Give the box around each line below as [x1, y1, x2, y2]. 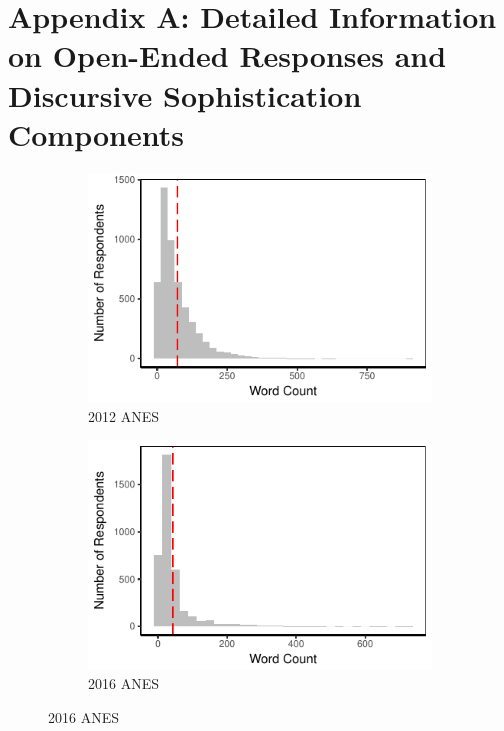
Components [8, 113, 184, 154]
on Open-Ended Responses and [8, 35, 447, 76]
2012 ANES [88, 405, 159, 426]
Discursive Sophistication [8, 74, 362, 115]
